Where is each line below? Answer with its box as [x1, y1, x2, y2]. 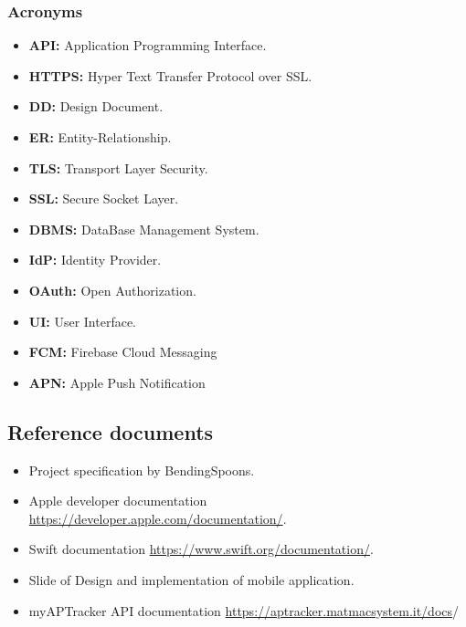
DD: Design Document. [28, 97, 164, 116]
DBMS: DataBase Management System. [28, 219, 259, 238]
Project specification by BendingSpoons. [28, 460, 255, 479]
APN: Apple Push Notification [28, 372, 206, 392]
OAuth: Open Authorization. [28, 280, 196, 299]
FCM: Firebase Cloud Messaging [28, 342, 217, 361]
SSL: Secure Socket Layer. [28, 189, 179, 208]
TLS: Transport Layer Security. [28, 158, 208, 177]
